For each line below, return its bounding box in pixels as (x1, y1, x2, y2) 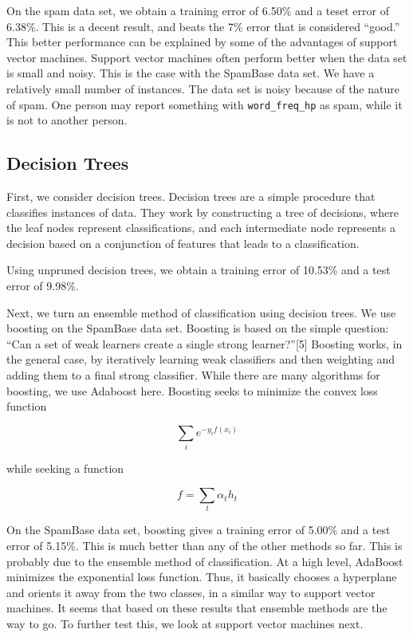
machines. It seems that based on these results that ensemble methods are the (6, 600, 387, 616)
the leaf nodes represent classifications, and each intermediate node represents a (6, 219, 395, 236)
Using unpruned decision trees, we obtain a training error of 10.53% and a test (6, 261, 391, 278)
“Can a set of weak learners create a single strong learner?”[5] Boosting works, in (6, 335, 403, 352)
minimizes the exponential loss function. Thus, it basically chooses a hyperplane (6, 568, 397, 585)
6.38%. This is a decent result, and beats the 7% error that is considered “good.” (6, 18, 400, 34)
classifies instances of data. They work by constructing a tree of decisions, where (6, 203, 399, 220)
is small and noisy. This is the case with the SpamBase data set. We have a (6, 65, 375, 81)
